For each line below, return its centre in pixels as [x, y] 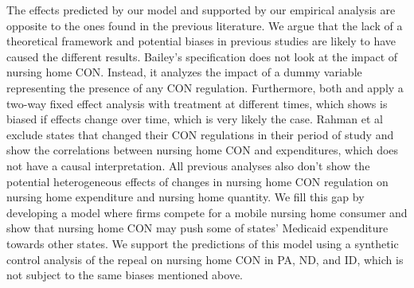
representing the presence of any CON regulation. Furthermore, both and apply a [205, 87]
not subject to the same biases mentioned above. [125, 275]
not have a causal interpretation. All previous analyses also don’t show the [188, 165]
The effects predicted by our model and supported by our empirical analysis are [201, 10]
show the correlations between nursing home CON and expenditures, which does [203, 150]
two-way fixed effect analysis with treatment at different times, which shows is [197, 103]
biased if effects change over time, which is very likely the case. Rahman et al [195, 119]
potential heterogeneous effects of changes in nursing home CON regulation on [197, 181]
